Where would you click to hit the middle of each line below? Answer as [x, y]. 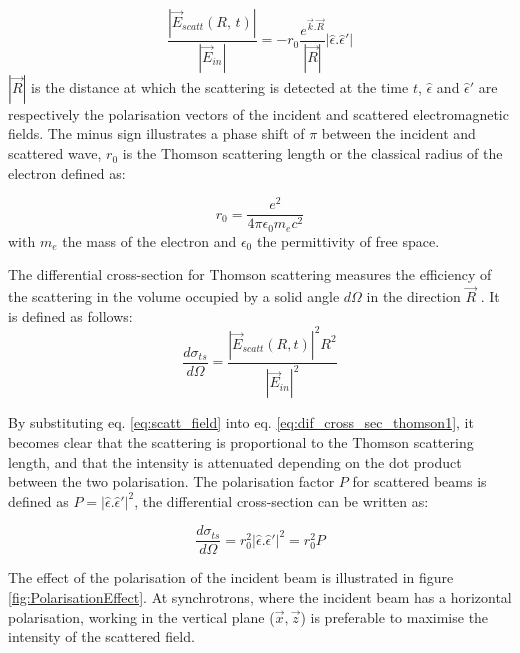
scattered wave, [55, 153]
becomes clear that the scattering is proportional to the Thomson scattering [241, 441]
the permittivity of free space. [348, 240]
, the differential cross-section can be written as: [281, 500]
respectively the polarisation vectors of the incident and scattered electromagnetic [258, 113]
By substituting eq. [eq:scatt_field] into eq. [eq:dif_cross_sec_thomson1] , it [241, 422]
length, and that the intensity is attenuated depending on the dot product [235, 461]
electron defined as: [67, 172]
